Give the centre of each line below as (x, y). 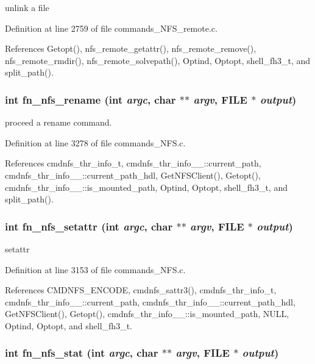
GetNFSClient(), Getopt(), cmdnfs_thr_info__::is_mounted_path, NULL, (147, 314)
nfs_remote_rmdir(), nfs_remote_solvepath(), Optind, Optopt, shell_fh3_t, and (158, 60)
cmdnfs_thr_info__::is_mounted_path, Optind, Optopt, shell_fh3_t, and (146, 187)
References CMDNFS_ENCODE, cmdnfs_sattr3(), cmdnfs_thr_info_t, (141, 290)
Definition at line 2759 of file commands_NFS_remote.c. (111, 28)
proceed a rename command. (58, 122)
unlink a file (27, 7)
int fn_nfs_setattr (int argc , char (89, 226)
